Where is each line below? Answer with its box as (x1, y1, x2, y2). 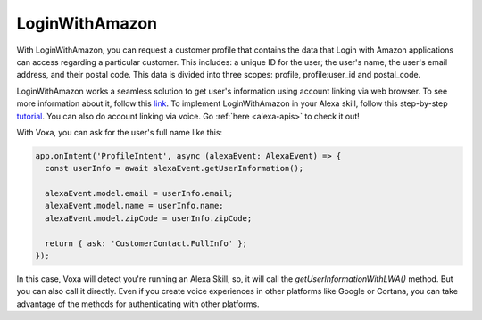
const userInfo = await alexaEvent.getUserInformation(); (45, 163, 304, 174)
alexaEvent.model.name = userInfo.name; (45, 201, 224, 211)
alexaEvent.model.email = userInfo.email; (45, 188, 234, 199)
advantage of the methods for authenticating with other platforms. (16, 299, 260, 309)
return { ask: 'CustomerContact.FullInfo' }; (45, 238, 247, 249)
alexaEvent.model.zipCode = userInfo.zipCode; (45, 213, 253, 223)
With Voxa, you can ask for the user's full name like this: (16, 127, 223, 137)
